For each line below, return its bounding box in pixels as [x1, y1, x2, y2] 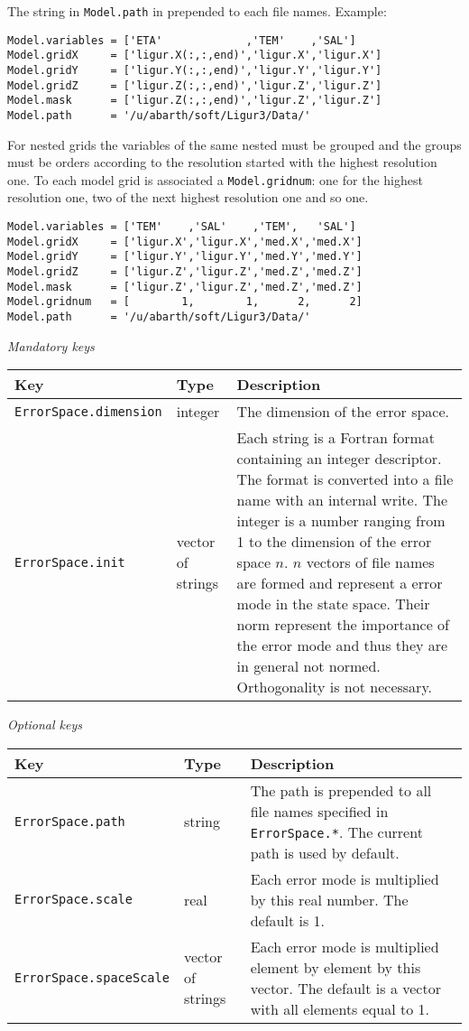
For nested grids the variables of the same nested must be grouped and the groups [7, 135, 462, 153]
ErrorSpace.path [14, 813, 125, 829]
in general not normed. [236, 655, 381, 677]
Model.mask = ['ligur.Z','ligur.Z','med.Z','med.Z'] [7, 280, 363, 293]
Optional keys [7, 715, 83, 734]
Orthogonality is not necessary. [236, 676, 432, 698]
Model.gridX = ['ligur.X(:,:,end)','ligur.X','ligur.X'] [7, 49, 382, 62]
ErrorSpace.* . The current [250, 821, 423, 842]
